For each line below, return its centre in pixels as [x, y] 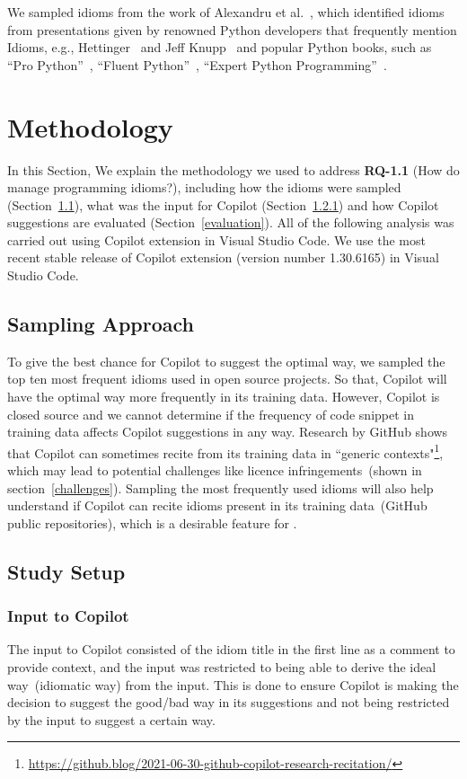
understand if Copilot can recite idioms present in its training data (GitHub [217, 505]
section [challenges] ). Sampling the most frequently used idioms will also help [220, 487]
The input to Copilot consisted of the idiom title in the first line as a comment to [231, 649]
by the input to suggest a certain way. [111, 719]
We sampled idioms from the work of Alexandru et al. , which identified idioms [226, 12]
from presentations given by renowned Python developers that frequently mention [232, 29]
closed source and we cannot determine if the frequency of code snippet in [211, 414]
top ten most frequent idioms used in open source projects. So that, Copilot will [227, 379]
